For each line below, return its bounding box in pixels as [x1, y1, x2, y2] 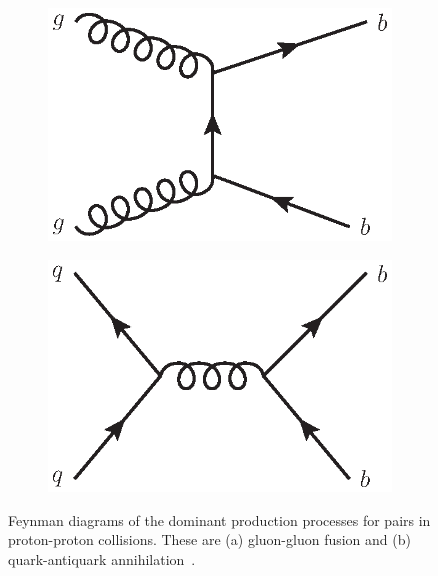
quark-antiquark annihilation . [8, 548, 196, 569]
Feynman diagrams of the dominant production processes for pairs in [8, 509, 431, 530]
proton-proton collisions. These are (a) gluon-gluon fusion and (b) [8, 529, 411, 550]
